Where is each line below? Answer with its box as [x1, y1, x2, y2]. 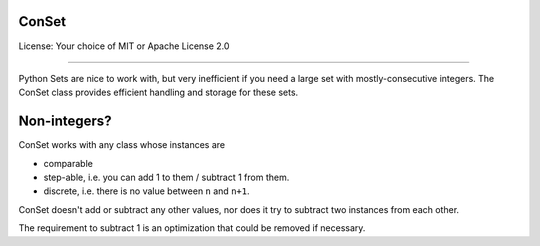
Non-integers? [18, 113, 112, 130]
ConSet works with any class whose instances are [18, 139, 225, 151]
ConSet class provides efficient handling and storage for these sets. [18, 86, 299, 99]
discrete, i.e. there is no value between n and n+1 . [43, 185, 250, 197]
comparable [43, 157, 94, 169]
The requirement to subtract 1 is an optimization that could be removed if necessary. [18, 222, 366, 234]
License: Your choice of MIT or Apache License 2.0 [18, 40, 230, 52]
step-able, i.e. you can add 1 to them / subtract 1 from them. [43, 171, 290, 183]
